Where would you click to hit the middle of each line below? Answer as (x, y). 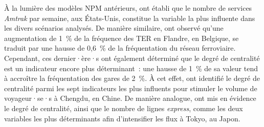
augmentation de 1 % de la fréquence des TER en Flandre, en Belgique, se (122, 38)
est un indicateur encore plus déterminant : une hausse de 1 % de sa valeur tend (131, 68)
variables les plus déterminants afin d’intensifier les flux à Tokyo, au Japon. (122, 118)
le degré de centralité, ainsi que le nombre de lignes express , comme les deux (124, 108)
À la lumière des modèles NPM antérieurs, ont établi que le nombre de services (128, 8)
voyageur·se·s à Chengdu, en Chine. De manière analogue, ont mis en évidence (130, 98)
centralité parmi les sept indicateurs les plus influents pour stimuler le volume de (131, 88)
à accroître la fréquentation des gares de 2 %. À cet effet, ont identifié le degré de (132, 78)
